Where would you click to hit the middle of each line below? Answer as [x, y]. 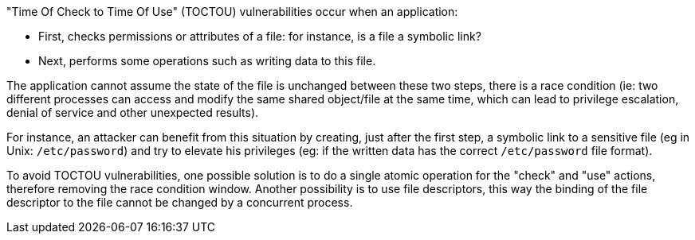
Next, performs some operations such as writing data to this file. [207, 61]
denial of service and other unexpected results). [133, 112]
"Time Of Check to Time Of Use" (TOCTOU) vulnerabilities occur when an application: [232, 12]
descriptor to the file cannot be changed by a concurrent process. [180, 202]
